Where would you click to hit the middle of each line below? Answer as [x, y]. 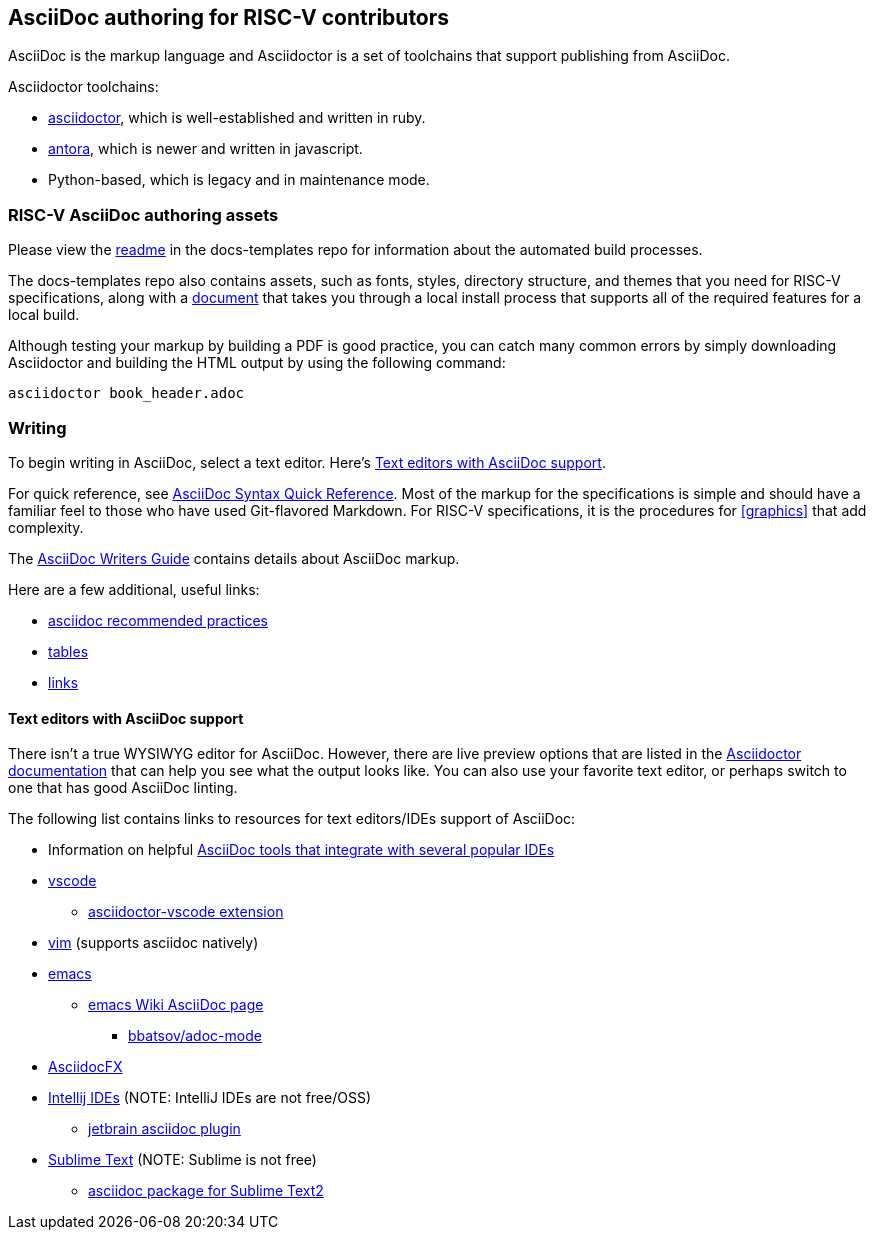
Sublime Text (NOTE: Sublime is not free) [182, 1160]
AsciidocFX [85, 1067]
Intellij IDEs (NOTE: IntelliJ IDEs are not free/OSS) [210, 1098]
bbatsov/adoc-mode [195, 1036]
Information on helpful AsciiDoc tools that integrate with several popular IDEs [301, 850]
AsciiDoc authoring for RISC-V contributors [229, 17]
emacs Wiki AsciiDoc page [176, 1005]
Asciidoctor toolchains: [83, 87]
